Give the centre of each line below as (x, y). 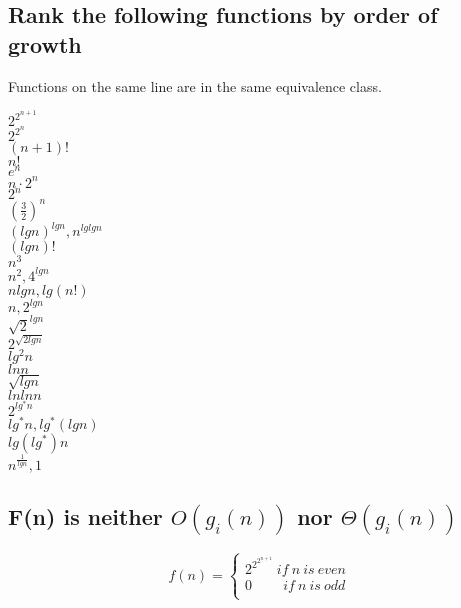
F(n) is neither (85, 516)
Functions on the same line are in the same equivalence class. (195, 85)
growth (45, 43)
